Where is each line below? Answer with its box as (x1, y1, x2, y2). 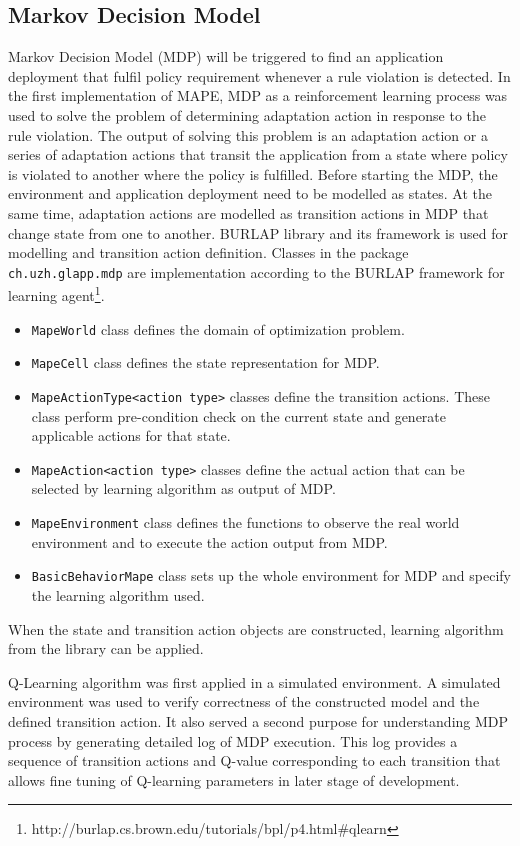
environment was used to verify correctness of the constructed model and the (8, 691, 480, 712)
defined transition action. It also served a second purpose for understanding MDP (8, 710, 509, 731)
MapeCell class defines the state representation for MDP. (31, 352, 380, 373)
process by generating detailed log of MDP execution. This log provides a (8, 730, 458, 751)
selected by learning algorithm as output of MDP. (31, 478, 336, 499)
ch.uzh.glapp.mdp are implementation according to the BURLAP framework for (8, 261, 505, 282)
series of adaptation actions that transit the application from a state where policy (8, 144, 508, 165)
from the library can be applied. (8, 638, 204, 659)
